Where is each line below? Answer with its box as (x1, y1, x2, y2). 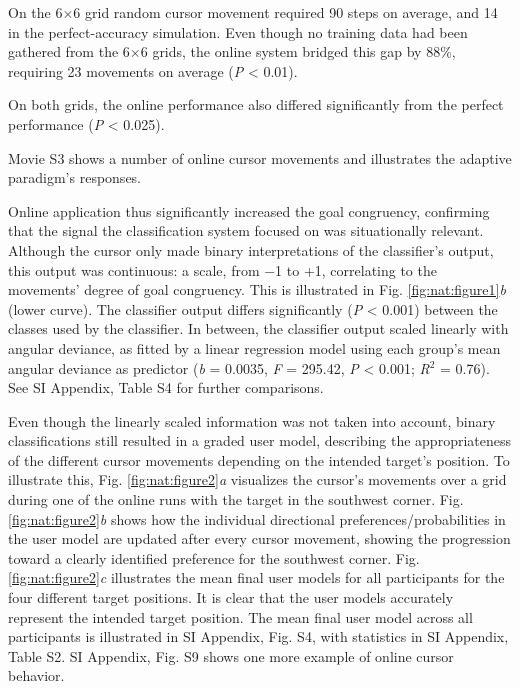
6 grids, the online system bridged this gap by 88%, (140, 41, 456, 62)
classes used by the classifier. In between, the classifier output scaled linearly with (8, 318, 509, 339)
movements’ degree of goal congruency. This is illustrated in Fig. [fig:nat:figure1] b (8, 279, 506, 300)
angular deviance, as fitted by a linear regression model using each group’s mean (8, 337, 501, 358)
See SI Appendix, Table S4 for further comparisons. (8, 377, 324, 398)
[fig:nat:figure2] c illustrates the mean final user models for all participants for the (8, 567, 505, 588)
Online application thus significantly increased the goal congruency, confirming (8, 200, 490, 221)
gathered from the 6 (8, 41, 130, 62)
